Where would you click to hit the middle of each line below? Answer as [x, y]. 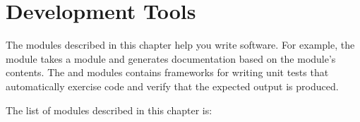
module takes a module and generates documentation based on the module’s [171, 58]
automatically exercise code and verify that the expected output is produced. [172, 86]
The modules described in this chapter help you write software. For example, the [180, 45]
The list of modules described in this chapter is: [109, 110]
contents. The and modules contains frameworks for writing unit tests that [167, 72]
